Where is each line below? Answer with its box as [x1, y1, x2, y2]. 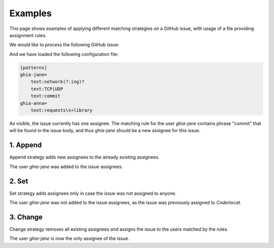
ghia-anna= [20, 100, 47, 106]
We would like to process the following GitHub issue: [9, 42, 119, 48]
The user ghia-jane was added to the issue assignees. [9, 163, 123, 170]
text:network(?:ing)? [30, 79, 85, 85]
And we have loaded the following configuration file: [9, 51, 119, 57]
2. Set [9, 177, 28, 185]
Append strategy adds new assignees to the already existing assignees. [9, 154, 160, 160]
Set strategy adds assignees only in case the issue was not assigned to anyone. [9, 190, 177, 196]
